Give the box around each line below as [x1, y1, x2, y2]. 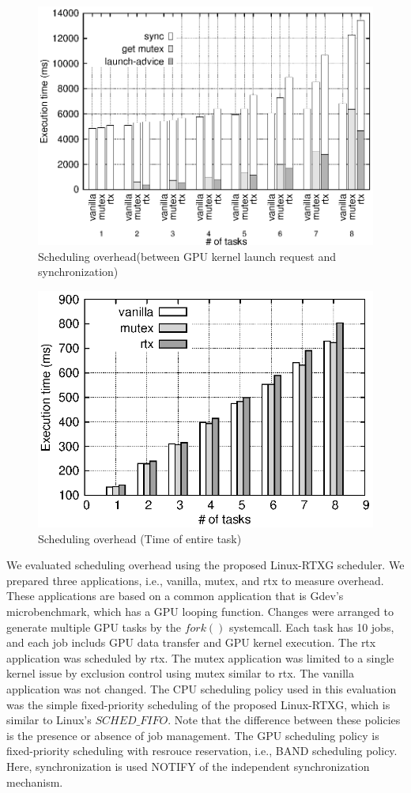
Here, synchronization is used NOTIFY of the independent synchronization [6, 757, 370, 774]
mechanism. [6, 773, 63, 790]
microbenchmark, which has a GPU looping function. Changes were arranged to [6, 603, 394, 619]
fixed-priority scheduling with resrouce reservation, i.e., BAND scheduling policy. [6, 742, 398, 759]
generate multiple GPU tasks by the [6, 618, 181, 635]
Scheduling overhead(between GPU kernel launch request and [38, 247, 336, 264]
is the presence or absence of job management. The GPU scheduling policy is [6, 727, 379, 743]
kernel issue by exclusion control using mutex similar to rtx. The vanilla [6, 665, 354, 682]
